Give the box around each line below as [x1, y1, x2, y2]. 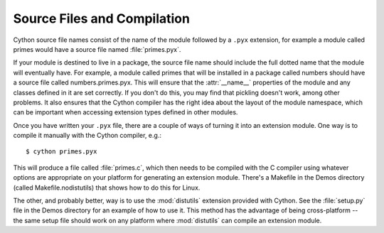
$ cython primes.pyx [26, 148, 97, 156]
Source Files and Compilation [13, 11, 190, 26]
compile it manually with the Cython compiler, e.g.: [13, 131, 161, 140]
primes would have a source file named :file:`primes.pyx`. [13, 45, 181, 53]
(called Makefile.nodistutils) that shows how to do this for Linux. [13, 183, 201, 192]
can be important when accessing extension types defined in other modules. [13, 108, 238, 116]
